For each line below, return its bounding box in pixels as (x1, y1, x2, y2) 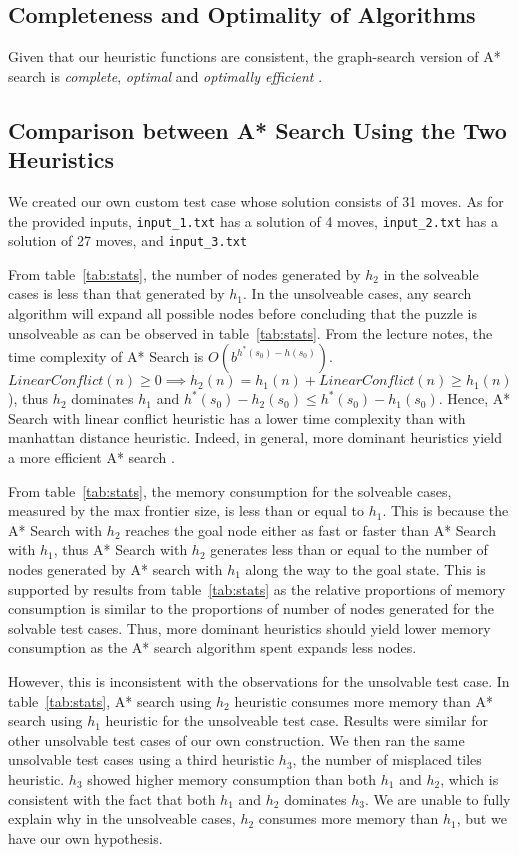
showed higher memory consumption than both (87, 768, 377, 789)
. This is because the (382, 500, 509, 521)
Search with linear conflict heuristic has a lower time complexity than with (8, 407, 466, 428)
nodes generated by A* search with (8, 559, 223, 580)
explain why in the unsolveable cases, (8, 808, 236, 829)
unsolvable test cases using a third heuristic (8, 749, 275, 770)
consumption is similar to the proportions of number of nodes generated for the (8, 598, 494, 619)
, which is (440, 768, 499, 789)
